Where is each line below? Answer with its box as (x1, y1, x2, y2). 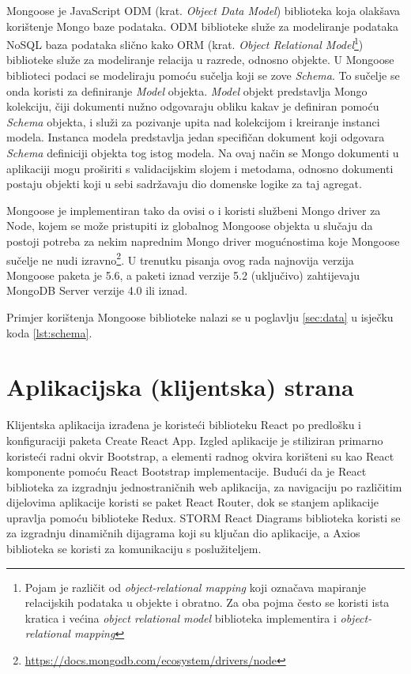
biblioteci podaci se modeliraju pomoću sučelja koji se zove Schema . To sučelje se (6, 67, 400, 84)
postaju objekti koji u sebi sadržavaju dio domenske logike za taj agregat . (6, 175, 362, 192)
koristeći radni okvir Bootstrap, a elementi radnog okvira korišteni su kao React (6, 447, 394, 464)
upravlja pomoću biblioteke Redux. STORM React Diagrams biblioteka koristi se (6, 509, 401, 525)
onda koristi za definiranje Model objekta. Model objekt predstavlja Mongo (6, 82, 368, 99)
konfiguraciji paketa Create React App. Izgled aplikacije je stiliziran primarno (6, 431, 383, 448)
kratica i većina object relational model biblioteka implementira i (25, 609, 337, 626)
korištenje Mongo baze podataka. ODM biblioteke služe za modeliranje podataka (6, 17, 398, 34)
